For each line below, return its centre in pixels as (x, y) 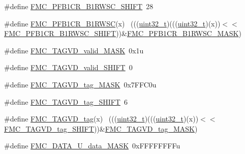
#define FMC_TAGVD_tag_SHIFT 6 (66, 101)
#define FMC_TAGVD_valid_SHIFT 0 (68, 67)
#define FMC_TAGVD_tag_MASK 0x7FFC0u (80, 84)
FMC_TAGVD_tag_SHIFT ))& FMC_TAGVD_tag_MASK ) (101, 128)
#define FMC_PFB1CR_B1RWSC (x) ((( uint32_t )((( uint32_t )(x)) (112, 23)
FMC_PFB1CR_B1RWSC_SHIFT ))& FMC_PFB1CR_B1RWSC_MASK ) (123, 33)
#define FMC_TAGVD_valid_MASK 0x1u (74, 50)
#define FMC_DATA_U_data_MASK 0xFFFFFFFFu (92, 146)
